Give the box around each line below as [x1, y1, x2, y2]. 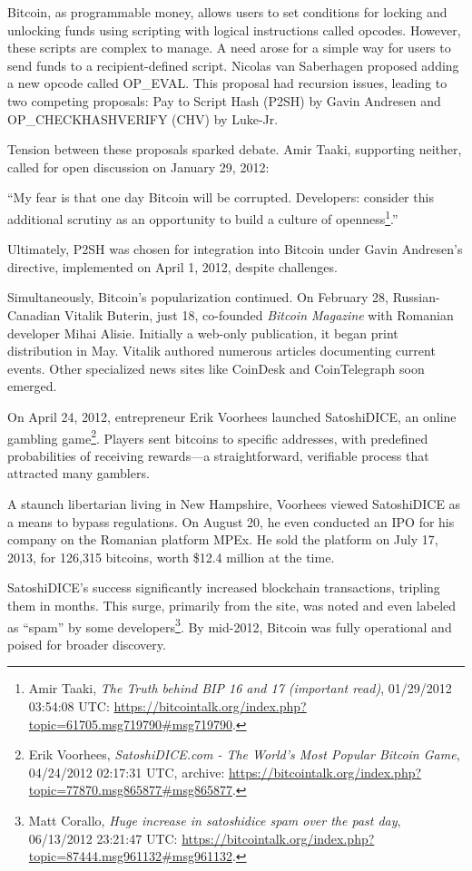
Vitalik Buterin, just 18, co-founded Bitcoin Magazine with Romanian [64, 305, 454, 324]
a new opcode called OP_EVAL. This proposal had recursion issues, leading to [7, 73, 447, 93]
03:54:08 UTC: [28, 696, 110, 715]
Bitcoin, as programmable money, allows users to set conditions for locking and [7, 3, 447, 21]
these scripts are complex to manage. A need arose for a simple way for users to [7, 38, 451, 57]
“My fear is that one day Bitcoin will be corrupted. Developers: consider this [7, 188, 434, 207]
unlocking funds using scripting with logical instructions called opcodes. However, [7, 20, 461, 39]
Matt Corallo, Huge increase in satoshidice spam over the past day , [28, 810, 401, 829]
